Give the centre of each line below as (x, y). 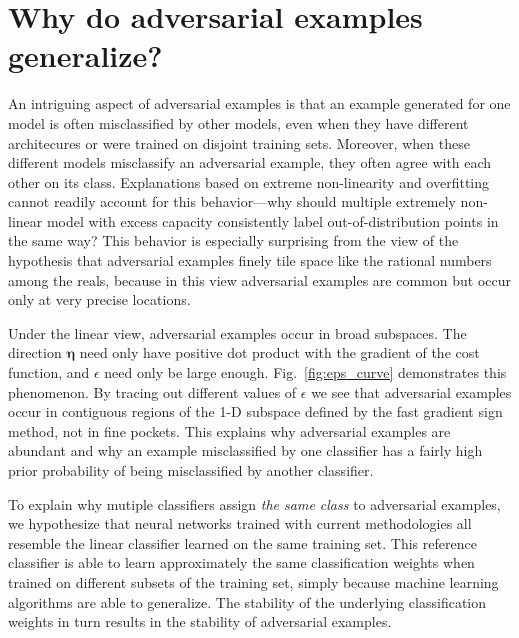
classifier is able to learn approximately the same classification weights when (241, 562)
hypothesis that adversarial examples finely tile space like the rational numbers (250, 260)
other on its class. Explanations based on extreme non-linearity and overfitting (249, 181)
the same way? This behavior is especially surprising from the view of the (233, 240)
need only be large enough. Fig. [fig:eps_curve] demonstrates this (305, 372)
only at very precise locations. (99, 299)
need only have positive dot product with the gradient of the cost (279, 352)
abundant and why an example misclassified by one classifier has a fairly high (245, 450)
